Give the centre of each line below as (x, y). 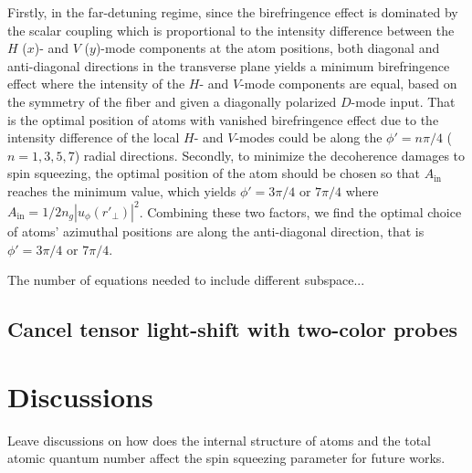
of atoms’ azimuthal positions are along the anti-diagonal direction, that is (216, 231)
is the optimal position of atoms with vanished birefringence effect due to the (223, 119)
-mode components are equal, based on (349, 84)
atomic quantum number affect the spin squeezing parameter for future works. (226, 458)
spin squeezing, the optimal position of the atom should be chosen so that (214, 173)
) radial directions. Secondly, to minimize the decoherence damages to (270, 155)
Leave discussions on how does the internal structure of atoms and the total (219, 440)
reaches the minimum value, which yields (122, 190)
